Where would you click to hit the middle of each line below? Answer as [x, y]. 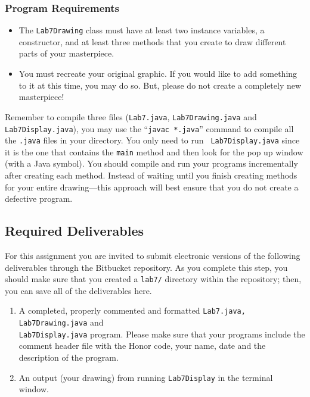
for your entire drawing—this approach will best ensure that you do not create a [152, 187]
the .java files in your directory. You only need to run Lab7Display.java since [152, 140]
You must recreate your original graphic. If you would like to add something [158, 74]
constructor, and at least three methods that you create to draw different [152, 41]
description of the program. [69, 357]
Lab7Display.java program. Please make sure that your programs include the [162, 334]
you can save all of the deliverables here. [78, 290]
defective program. [39, 198]
